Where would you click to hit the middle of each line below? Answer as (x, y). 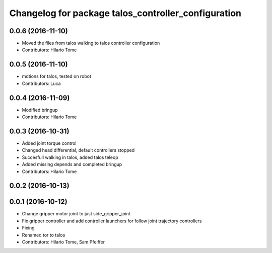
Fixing (28, 228)
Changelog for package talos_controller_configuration (125, 13)
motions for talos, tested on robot (57, 76)
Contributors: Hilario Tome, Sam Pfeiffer (63, 242)
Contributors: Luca (41, 83)
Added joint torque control (49, 143)
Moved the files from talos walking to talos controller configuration (91, 43)
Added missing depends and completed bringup (72, 164)
